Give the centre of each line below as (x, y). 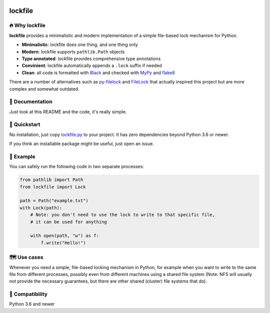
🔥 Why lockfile (27, 25)
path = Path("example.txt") (54, 201)
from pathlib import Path (51, 180)
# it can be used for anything (68, 222)
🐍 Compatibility (28, 294)
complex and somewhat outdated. (44, 89)
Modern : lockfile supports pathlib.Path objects (73, 51)
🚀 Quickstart (25, 124)
